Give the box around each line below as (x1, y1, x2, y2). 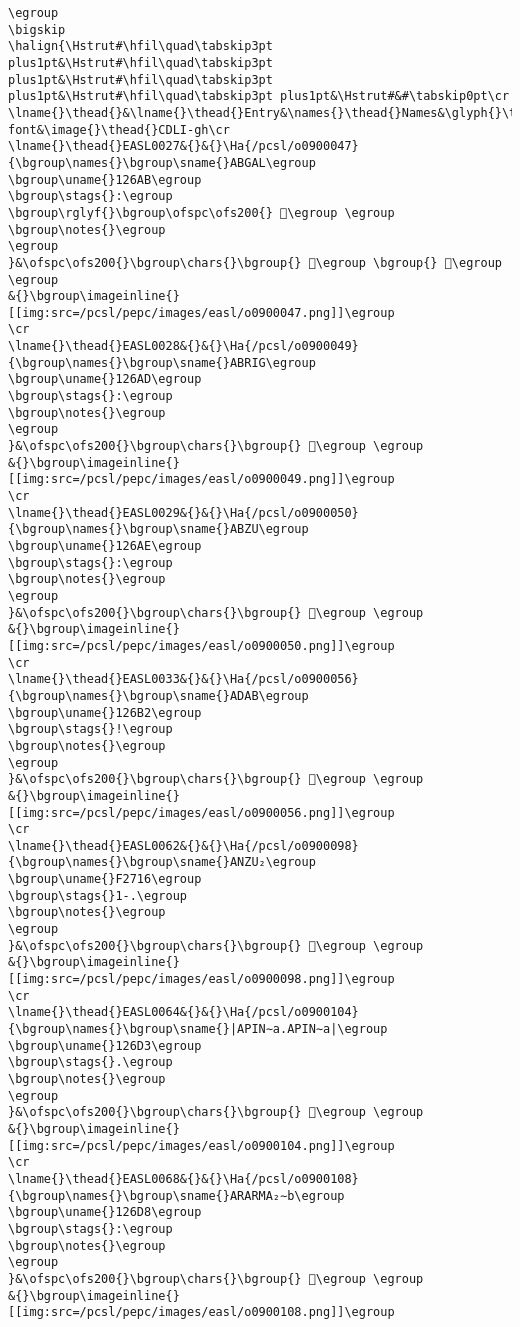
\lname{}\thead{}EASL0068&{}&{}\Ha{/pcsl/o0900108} (8, 1171, 359, 1186)
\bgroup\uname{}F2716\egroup (8, 872, 202, 887)
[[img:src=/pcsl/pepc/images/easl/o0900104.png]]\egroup (8, 1138, 395, 1153)
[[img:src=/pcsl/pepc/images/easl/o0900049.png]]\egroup (8, 472, 395, 487)
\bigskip (8, 22, 66, 37)
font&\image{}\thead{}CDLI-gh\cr (8, 122, 230, 137)
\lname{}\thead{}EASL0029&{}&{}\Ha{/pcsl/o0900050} (8, 505, 359, 520)
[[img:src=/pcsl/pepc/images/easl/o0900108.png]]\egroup (8, 1305, 395, 1320)
